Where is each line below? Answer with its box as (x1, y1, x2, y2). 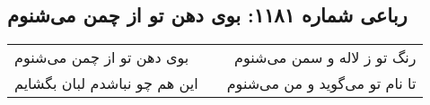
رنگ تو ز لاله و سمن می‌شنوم (234, 47, 417, 68)
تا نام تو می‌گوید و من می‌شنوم (226, 73, 417, 94)
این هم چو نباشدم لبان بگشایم (14, 73, 198, 94)
